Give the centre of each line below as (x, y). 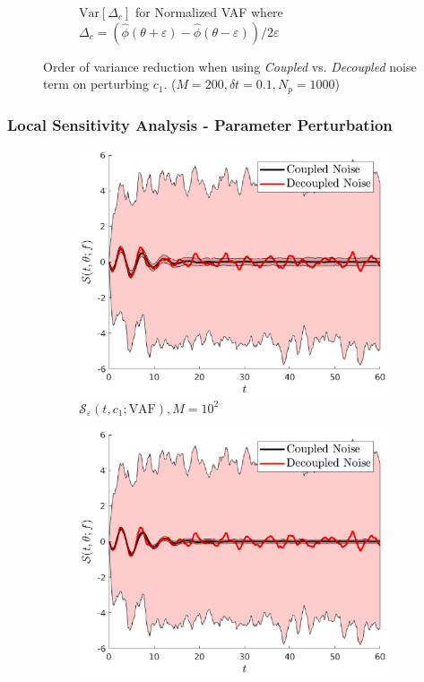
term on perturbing (96, 84)
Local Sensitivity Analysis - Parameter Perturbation (200, 124)
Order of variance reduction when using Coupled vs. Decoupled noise (230, 66)
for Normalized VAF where (209, 12)
